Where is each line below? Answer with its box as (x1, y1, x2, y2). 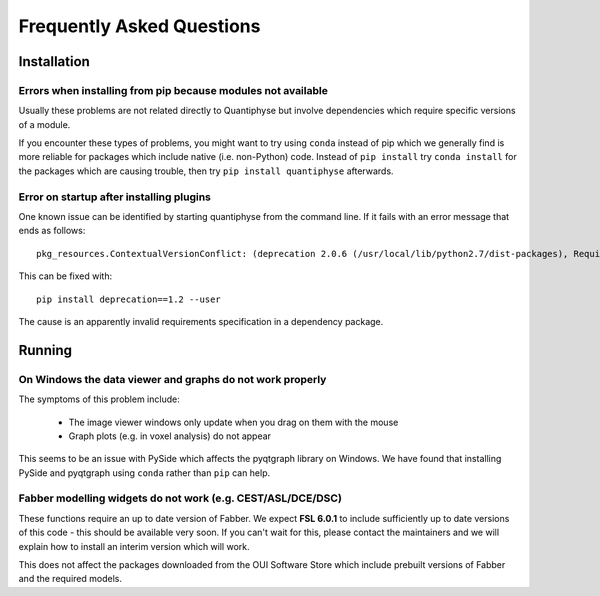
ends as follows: (18, 225, 86, 237)
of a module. (18, 118, 71, 130)
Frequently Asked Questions (18, 15, 261, 37)
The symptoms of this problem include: (18, 393, 180, 405)
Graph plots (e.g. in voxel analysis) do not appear (68, 430, 272, 442)
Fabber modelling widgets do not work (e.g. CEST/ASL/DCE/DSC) (18, 491, 342, 505)
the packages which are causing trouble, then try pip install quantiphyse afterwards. (18, 165, 394, 177)
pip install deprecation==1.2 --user (36, 293, 222, 305)
